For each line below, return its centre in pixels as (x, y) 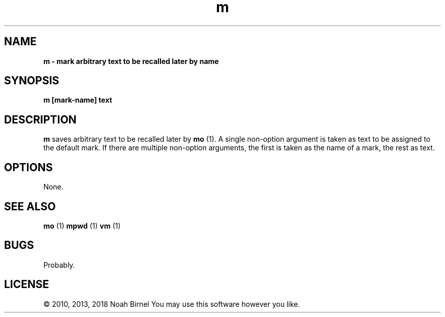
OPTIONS (28, 167)
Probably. (59, 265)
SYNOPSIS (32, 81)
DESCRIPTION (40, 119)
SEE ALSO (30, 206)
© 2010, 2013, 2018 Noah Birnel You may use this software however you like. (172, 304)
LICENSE (27, 284)
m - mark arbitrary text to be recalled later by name (131, 61)
